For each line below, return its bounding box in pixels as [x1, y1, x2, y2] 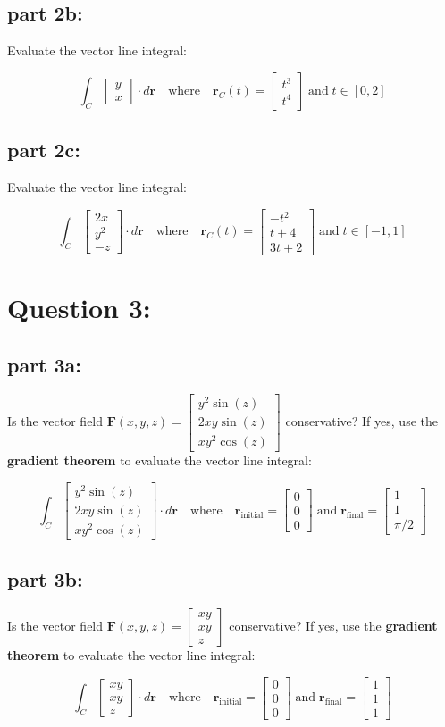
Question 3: [7, 289, 151, 326]
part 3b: [7, 565, 83, 593]
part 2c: [7, 136, 81, 163]
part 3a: [7, 350, 82, 378]
